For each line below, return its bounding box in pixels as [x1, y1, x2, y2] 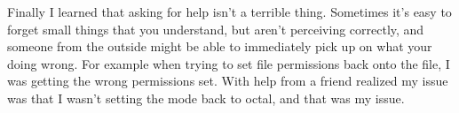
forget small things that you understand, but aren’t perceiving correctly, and [7, 19, 424, 38]
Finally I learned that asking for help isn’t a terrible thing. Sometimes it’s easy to [7, 3, 452, 20]
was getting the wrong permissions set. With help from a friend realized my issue [7, 72, 448, 90]
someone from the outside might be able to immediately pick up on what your [7, 37, 432, 56]
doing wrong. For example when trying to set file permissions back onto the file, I [7, 54, 450, 72]
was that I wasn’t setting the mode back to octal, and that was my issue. [7, 88, 405, 107]
